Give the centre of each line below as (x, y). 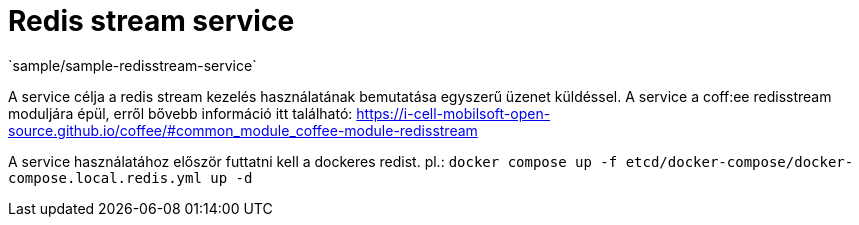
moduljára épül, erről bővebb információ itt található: (180, 113)
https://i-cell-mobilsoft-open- (453, 113)
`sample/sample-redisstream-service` (132, 65)
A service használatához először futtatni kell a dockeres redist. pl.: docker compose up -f (313, 161)
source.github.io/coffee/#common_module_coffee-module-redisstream (243, 130)
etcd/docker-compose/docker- (739, 161)
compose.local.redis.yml (105, 177)
